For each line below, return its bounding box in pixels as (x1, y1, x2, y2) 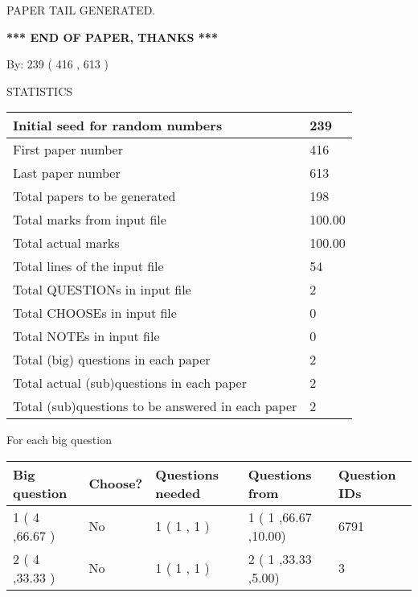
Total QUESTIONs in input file (13, 280, 191, 299)
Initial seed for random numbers (13, 116, 223, 135)
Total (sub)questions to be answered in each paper (13, 397, 297, 416)
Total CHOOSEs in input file (13, 303, 177, 323)
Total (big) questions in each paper (13, 350, 211, 369)
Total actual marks (13, 233, 120, 253)
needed (155, 483, 201, 502)
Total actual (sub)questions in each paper (13, 373, 247, 393)
